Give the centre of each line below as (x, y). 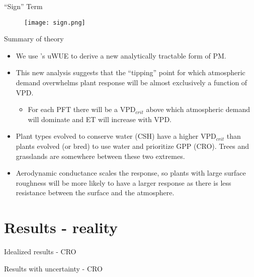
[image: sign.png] (55, 22)
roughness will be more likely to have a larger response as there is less (123, 182)
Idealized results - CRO (40, 252)
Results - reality (61, 227)
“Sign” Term (23, 6)
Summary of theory (34, 39)
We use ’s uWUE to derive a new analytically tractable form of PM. (121, 55)
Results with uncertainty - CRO (53, 268)
